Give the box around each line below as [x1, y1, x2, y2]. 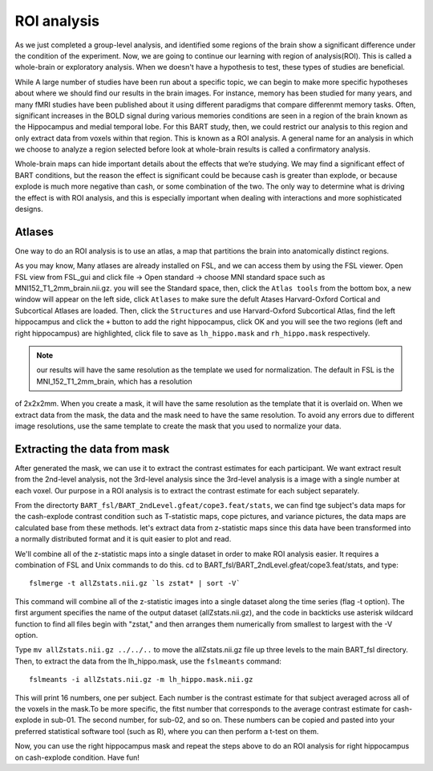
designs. [14, 205, 43, 214]
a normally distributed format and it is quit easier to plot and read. [14, 534, 232, 544]
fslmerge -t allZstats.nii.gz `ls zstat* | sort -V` [29, 578, 241, 588]
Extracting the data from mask [14, 442, 170, 456]
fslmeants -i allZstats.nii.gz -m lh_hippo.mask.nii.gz [29, 675, 253, 684]
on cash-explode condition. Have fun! [14, 753, 140, 762]
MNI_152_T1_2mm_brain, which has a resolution [36, 376, 192, 386]
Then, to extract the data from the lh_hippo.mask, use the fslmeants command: [14, 656, 282, 666]
